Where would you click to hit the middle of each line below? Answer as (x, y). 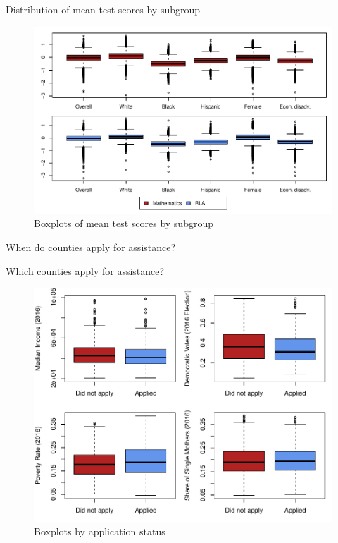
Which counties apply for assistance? (85, 270)
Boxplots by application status (100, 531)
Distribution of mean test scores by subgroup (103, 9)
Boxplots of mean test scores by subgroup (124, 223)
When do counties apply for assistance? (91, 247)
